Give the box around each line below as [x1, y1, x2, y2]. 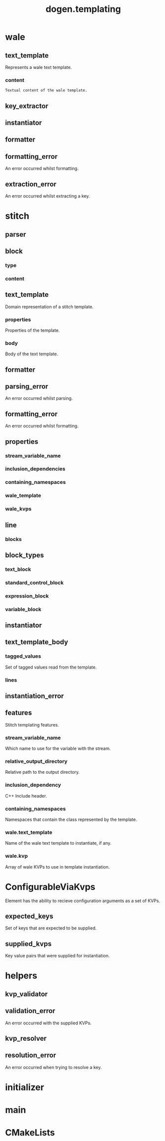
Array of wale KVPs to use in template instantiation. [5, 864, 110, 870]
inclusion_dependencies [5, 466, 65, 472]
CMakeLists [5, 1127, 55, 1139]
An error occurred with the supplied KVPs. [5, 1020, 92, 1026]
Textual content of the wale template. [5, 88, 88, 93]
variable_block [5, 605, 42, 612]
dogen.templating [45, 3, 121, 15]
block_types [5, 551, 44, 559]
